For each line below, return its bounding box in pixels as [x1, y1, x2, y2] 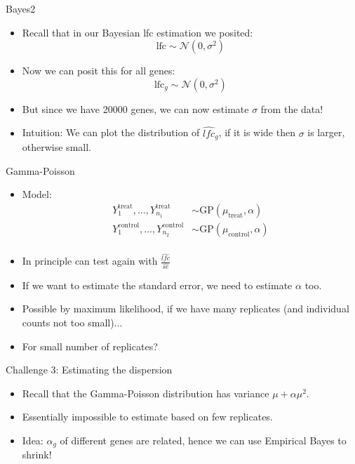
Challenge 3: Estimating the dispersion [6, 362, 173, 377]
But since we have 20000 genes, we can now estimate [22, 101, 249, 116]
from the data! [260, 101, 323, 116]
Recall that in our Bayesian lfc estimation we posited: [22, 25, 253, 39]
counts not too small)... [22, 315, 123, 330]
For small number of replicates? [22, 338, 158, 353]
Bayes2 [6, 1, 36, 15]
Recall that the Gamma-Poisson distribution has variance [22, 385, 269, 400]
